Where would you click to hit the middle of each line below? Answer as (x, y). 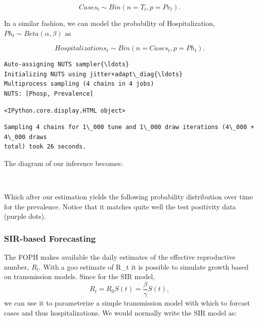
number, (17, 266)
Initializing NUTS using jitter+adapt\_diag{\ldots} (93, 74)
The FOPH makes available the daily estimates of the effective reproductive (120, 257)
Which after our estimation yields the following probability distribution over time (129, 197)
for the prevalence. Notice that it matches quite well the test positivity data (120, 206)
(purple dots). (25, 216)
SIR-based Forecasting (50, 238)
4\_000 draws (25, 137)
